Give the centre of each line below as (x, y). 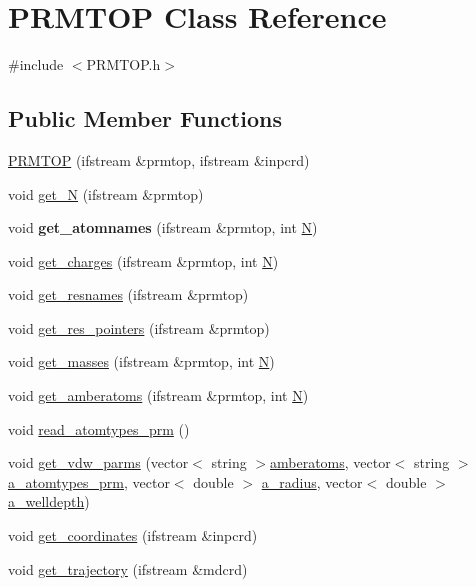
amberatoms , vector (330, 462)
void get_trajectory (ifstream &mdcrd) (128, 568)
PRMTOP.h (123, 64)
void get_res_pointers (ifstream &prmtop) (139, 327)
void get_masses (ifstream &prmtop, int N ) (141, 361)
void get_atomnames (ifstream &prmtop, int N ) (163, 227)
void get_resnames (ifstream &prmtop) (128, 294)
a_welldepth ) (49, 501)
